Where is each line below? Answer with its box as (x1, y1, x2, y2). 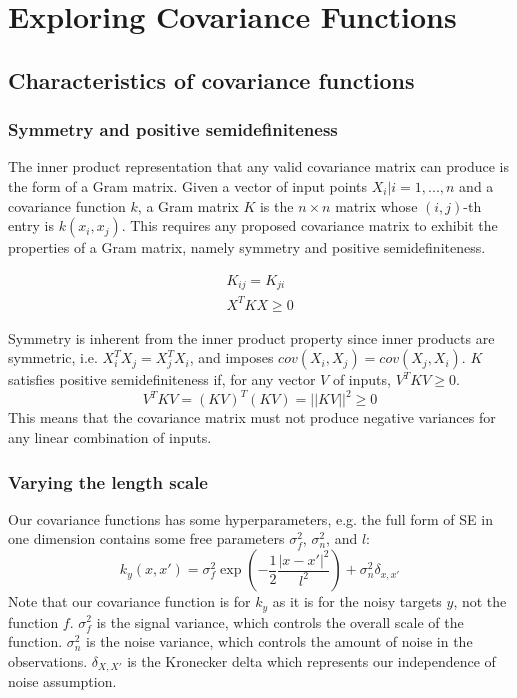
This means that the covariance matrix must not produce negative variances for (8, 407, 496, 428)
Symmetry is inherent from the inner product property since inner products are (8, 327, 495, 348)
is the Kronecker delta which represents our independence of (127, 650, 496, 671)
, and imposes (189, 347, 274, 368)
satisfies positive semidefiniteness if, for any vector (8, 369, 316, 390)
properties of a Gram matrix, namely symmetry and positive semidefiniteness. (8, 237, 486, 258)
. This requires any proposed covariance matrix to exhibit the (121, 215, 498, 236)
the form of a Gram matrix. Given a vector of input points (8, 175, 368, 196)
